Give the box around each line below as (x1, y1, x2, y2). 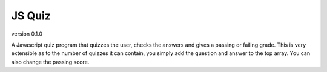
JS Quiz (11, 9, 51, 22)
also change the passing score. (11, 58, 90, 65)
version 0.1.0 (11, 30, 42, 38)
